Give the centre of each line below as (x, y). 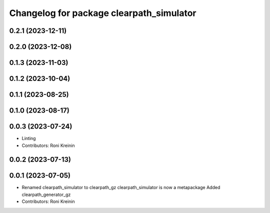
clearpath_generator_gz (46, 194)
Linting (29, 138)
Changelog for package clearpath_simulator (103, 13)
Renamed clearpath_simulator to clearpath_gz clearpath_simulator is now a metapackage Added (121, 187)
